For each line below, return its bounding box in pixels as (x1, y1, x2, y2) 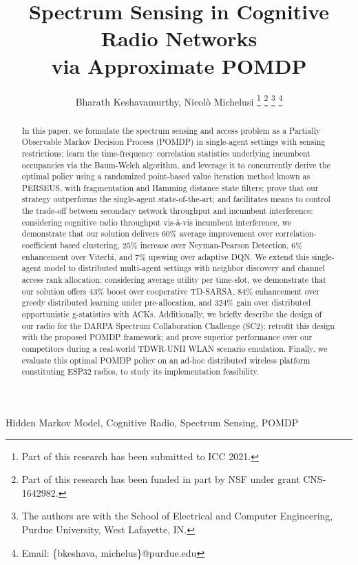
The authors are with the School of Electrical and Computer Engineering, (21, 508, 333, 523)
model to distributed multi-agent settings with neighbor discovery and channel (43, 262, 325, 274)
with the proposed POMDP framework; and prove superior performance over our (21, 331, 313, 343)
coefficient (21, 239, 58, 251)
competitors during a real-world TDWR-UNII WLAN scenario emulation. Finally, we (21, 343, 328, 355)
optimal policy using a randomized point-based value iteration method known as (21, 170, 310, 182)
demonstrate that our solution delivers (21, 228, 159, 239)
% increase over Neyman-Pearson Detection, (130, 239, 289, 251)
